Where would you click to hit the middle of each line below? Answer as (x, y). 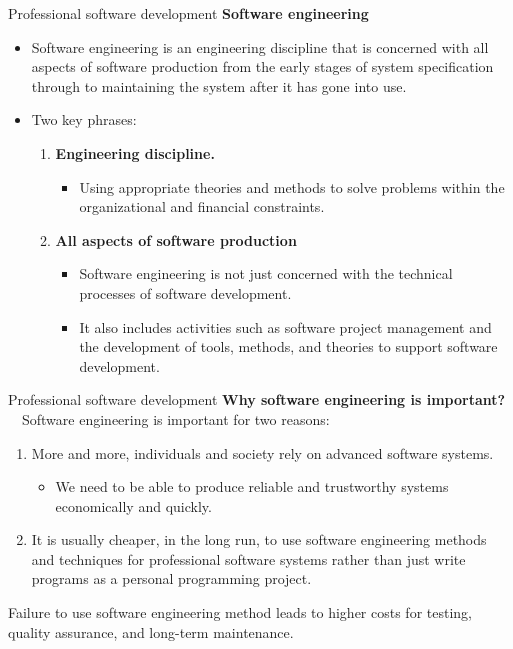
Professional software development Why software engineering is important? (257, 399)
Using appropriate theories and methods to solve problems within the (292, 186)
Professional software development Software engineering (188, 13)
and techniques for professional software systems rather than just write (248, 558)
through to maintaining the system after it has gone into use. (219, 85)
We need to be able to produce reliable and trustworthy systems (252, 486)
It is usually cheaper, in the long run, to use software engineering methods (259, 539)
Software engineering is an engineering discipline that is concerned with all (260, 46)
